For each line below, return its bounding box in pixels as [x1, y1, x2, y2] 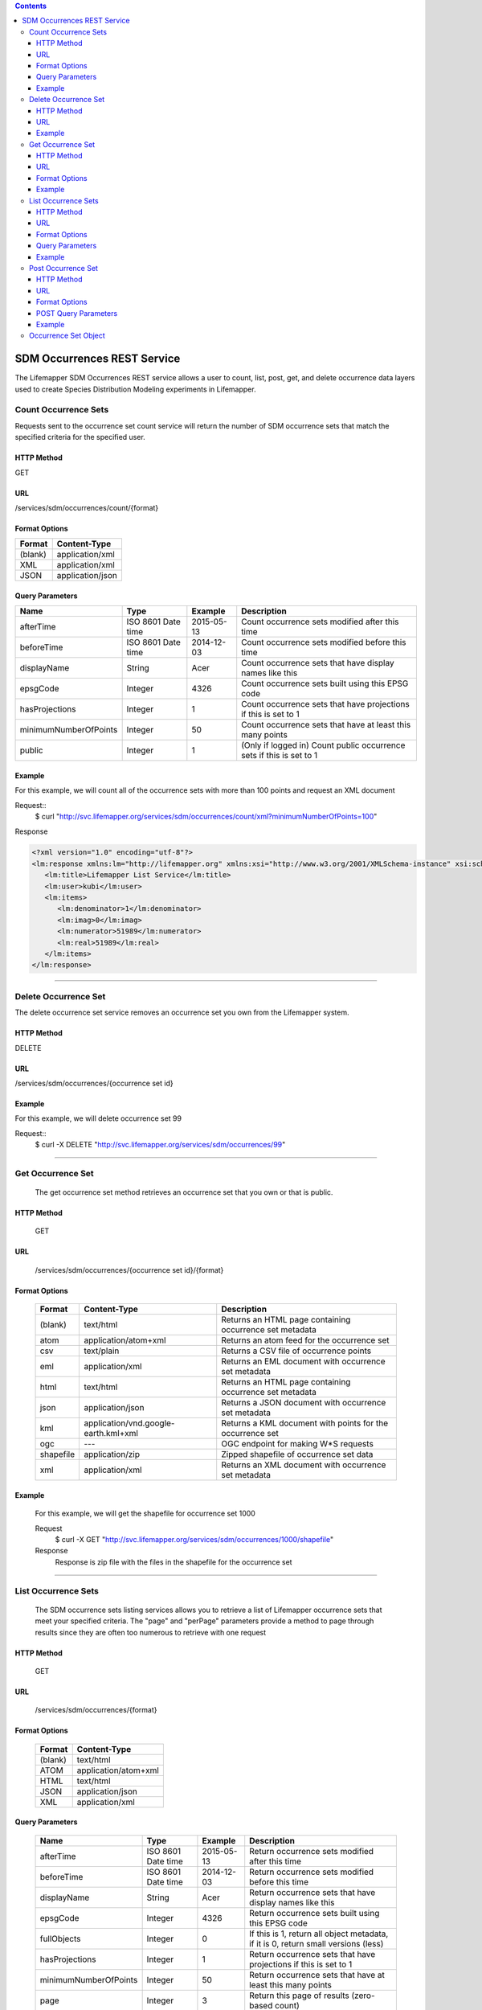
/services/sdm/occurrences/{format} [35, 1705, 157, 1715]
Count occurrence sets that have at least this [241, 720, 411, 731]
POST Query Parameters [36, 308, 118, 318]
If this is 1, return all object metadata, [249, 1928, 389, 1939]
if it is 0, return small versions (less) [249, 1938, 384, 1949]
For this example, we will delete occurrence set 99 [14, 1114, 182, 1123]
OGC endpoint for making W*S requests [221, 1438, 374, 1450]
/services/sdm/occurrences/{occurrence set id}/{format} [35, 1265, 224, 1274]
